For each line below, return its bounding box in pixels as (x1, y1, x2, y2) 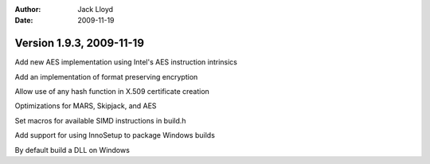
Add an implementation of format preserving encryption (14, 72, 198, 81)
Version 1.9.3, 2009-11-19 (14, 37, 145, 50)
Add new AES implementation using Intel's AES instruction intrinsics (14, 57, 238, 67)
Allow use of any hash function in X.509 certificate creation (14, 87, 210, 96)
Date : (14, 16, 33, 25)
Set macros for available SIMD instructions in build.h (14, 115, 186, 125)
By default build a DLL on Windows (14, 145, 131, 154)
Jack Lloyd (77, 5, 114, 14)
